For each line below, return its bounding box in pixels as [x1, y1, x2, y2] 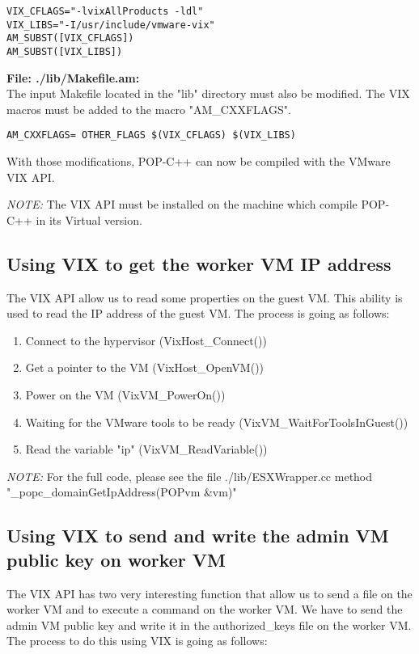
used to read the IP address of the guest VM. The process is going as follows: [6, 305, 390, 322]
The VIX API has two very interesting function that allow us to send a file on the [6, 584, 413, 601]
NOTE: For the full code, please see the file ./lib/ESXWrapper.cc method [6, 467, 373, 484]
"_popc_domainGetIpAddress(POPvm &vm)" [6, 483, 237, 500]
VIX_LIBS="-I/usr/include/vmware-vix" [6, 19, 215, 31]
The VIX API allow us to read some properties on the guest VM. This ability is [6, 289, 403, 306]
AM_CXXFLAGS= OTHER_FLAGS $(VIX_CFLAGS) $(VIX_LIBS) [6, 129, 296, 141]
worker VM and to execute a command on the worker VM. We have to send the [6, 601, 403, 618]
